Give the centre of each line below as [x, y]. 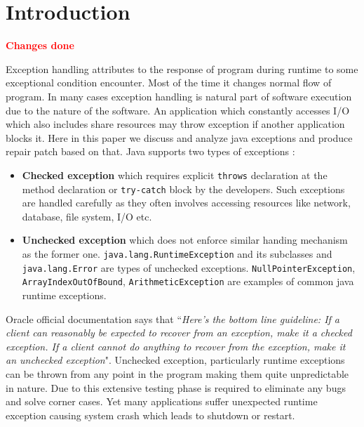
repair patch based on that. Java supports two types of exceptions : [150, 151]
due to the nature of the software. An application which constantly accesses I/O [178, 110]
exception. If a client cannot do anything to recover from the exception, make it [176, 346]
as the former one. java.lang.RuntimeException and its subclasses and [177, 253]
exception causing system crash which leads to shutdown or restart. [150, 415]
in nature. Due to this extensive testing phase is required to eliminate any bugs [176, 387]
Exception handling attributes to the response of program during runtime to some [182, 68]
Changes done [40, 45]
